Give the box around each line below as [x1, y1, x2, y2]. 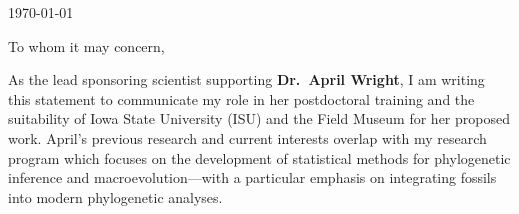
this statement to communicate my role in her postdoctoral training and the [8, 88, 475, 109]
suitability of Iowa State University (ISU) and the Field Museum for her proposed [8, 108, 510, 129]
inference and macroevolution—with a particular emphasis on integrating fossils [8, 167, 497, 188]
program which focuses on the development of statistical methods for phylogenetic [8, 147, 511, 168]
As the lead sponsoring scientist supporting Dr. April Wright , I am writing [8, 69, 485, 90]
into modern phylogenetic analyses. [8, 186, 223, 207]
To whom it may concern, [8, 35, 165, 56]
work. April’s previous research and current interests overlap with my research [8, 127, 487, 148]
